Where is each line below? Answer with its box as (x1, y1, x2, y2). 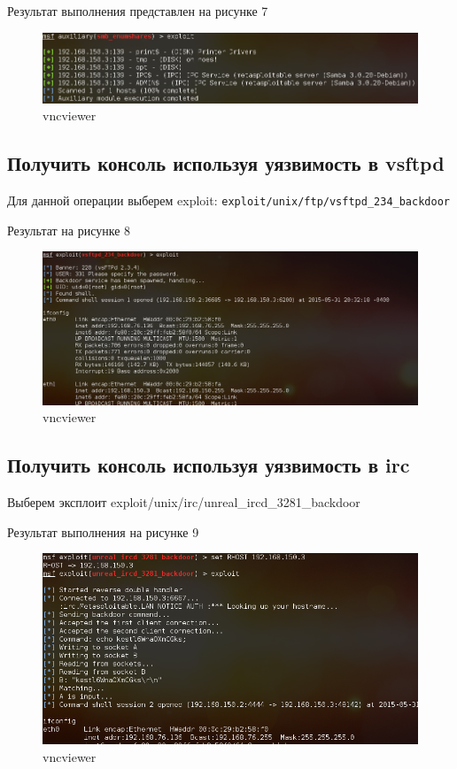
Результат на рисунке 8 (7, 220, 131, 239)
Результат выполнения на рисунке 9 (7, 522, 199, 541)
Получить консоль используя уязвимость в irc (7, 451, 410, 479)
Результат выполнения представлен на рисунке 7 (7, 2, 268, 19)
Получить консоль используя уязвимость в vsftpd (7, 150, 445, 177)
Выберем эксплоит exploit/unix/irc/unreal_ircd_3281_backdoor (7, 493, 360, 511)
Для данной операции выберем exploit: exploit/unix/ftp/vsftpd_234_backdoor (7, 191, 450, 209)
